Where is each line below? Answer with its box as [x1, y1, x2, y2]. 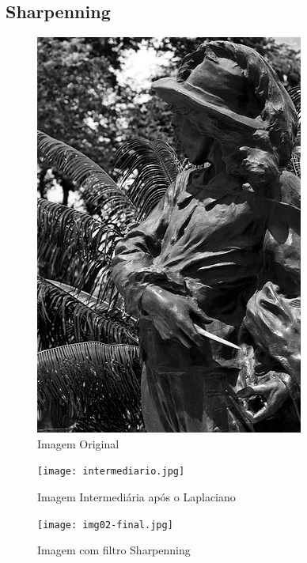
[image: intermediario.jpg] [37, 466, 185, 478]
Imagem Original [37, 435, 119, 452]
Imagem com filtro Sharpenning [37, 542, 191, 558]
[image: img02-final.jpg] [37, 519, 173, 531]
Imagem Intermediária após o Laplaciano [37, 489, 236, 505]
